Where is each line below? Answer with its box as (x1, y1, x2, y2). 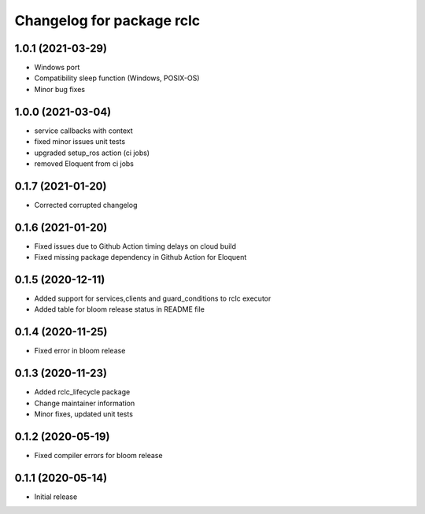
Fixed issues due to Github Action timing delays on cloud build (34, 241, 236, 251)
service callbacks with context (34, 126, 133, 135)
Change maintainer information (34, 398, 135, 408)
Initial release (34, 492, 78, 501)
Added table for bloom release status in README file (34, 305, 205, 314)
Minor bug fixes (34, 84, 86, 94)
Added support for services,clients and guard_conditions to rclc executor (34, 294, 272, 303)
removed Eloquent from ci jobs (34, 158, 134, 168)
